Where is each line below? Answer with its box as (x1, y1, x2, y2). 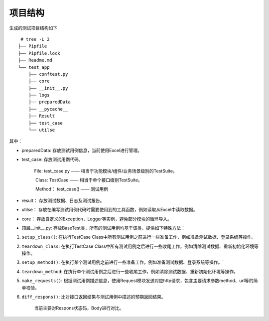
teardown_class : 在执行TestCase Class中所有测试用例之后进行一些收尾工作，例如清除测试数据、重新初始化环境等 (21, 243, 259, 249)
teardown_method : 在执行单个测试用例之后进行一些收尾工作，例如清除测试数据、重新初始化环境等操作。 (21, 268, 239, 274)
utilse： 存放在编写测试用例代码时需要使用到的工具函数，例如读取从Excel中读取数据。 (21, 207, 198, 213)
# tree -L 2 (20, 36, 50, 42)
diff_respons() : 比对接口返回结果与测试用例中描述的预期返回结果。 (21, 294, 166, 300)
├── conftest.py (28, 71, 68, 77)
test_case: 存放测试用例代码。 (21, 157, 83, 162)
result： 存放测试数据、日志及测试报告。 (21, 197, 105, 203)
